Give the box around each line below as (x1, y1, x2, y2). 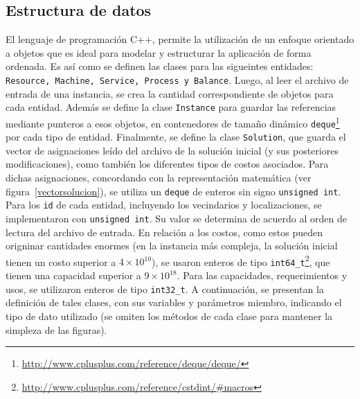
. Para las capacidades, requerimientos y (177, 268, 348, 283)
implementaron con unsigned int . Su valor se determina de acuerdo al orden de (6, 211, 347, 225)
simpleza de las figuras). (6, 322, 107, 337)
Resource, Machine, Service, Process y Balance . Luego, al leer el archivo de (6, 72, 349, 87)
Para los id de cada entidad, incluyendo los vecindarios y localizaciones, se (6, 197, 322, 212)
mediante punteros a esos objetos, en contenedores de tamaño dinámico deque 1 (6, 114, 340, 130)
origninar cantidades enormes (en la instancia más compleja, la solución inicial (6, 238, 338, 253)
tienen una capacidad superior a (6, 268, 141, 283)
